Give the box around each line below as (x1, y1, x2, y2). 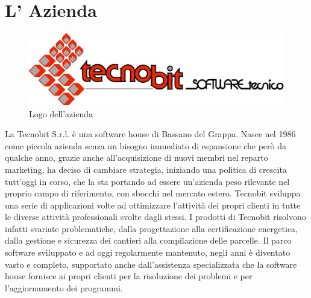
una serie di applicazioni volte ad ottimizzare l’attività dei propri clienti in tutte (5, 198, 301, 211)
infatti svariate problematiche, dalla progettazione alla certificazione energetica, (5, 222, 298, 235)
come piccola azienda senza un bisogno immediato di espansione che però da (5, 139, 286, 152)
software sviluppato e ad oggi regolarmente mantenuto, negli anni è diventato (5, 246, 291, 259)
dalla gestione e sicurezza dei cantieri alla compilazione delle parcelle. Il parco (5, 234, 292, 247)
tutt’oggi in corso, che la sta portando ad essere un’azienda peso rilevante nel (5, 175, 290, 187)
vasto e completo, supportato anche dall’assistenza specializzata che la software (5, 258, 297, 270)
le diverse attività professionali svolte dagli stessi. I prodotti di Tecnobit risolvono (5, 210, 306, 223)
